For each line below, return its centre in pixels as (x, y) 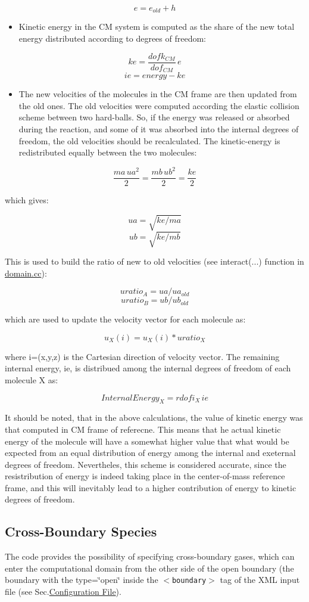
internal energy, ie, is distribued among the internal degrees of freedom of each (148, 368)
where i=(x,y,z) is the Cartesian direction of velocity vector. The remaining (142, 356)
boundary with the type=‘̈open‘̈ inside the (82, 580)
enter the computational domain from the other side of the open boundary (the (149, 568)
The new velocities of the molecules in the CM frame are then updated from (158, 94)
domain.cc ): (26, 273)
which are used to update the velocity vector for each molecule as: (125, 319)
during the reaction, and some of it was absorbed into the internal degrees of (159, 128)
